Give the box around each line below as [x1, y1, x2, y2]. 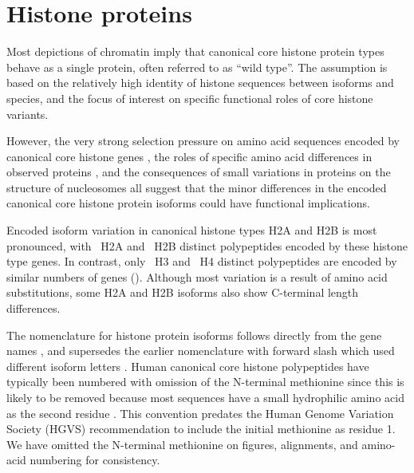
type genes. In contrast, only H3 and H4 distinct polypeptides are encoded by [6, 253, 397, 270]
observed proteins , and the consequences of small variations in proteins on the [6, 164, 391, 180]
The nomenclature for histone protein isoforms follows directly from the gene [6, 326, 382, 343]
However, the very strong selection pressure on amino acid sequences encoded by [6, 132, 400, 149]
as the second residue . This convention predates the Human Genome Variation [6, 404, 394, 421]
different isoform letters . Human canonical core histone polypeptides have [6, 357, 369, 374]
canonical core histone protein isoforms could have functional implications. [6, 195, 370, 211]
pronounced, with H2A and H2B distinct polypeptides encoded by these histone [6, 237, 408, 254]
